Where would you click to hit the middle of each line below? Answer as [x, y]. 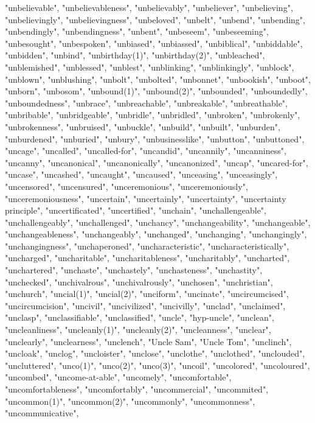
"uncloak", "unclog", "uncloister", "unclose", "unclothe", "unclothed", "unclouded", [155, 353]
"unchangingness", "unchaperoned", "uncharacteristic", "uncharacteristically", [147, 246]
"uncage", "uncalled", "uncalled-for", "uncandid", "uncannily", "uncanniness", [146, 151]
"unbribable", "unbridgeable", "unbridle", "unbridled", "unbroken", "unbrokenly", [153, 115]
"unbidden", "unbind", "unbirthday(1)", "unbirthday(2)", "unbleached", [135, 55]
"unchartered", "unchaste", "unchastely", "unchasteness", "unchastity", [134, 270]
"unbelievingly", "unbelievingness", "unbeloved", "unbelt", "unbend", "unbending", [155, 19]
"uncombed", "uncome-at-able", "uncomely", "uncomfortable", [118, 377]
